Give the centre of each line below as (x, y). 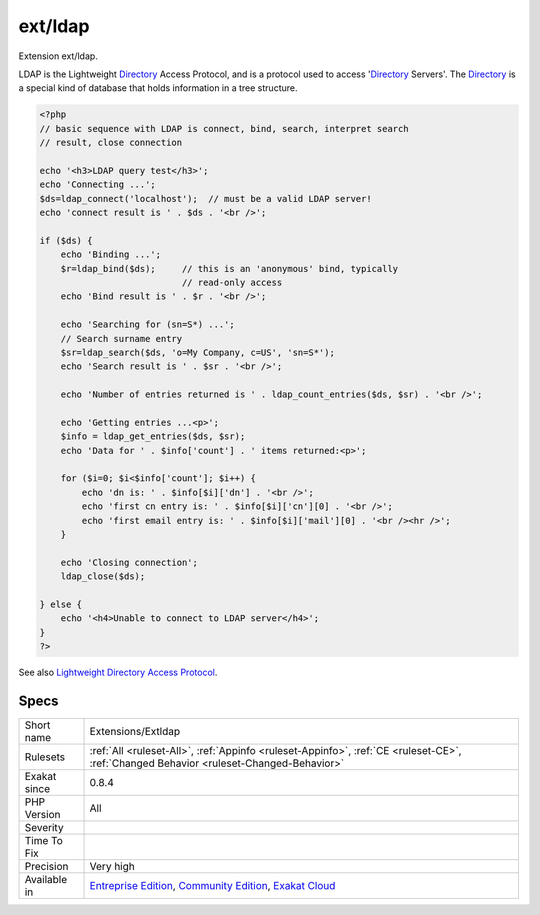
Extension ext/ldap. (58, 56)
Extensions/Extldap (135, 732)
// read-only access (232, 282)
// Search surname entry (121, 338)
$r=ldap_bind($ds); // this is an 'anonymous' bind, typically (229, 268)
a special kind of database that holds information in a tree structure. (158, 88)
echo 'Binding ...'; (111, 254)
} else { (61, 604)
